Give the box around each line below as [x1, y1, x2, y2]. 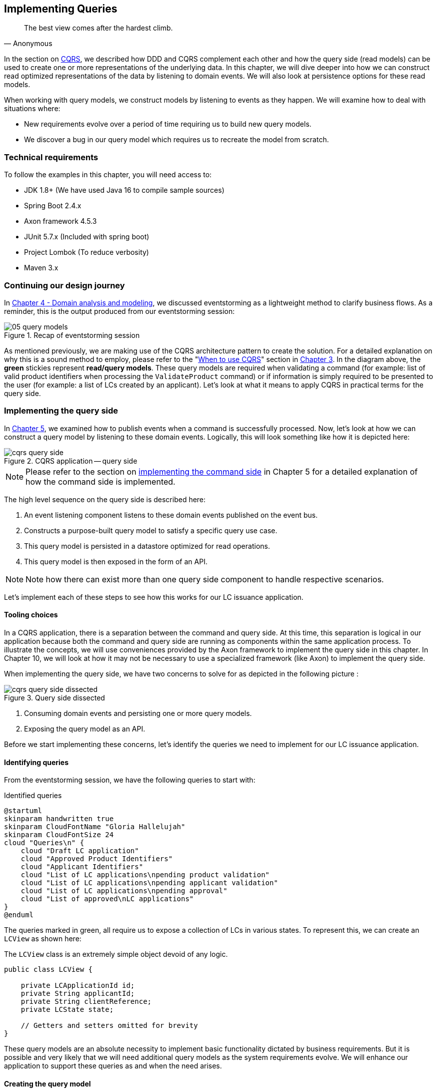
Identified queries [4, 791, 62, 800]
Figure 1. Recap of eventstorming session [4, 330, 140, 339]
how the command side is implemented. [25, 476, 175, 487]
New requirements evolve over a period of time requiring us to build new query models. [24, 120, 311, 129]
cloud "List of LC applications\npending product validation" [20, 871, 270, 879]
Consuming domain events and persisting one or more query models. [24, 708, 252, 717]
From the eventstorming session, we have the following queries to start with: [4, 776, 255, 785]
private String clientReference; [20, 997, 152, 1006]
